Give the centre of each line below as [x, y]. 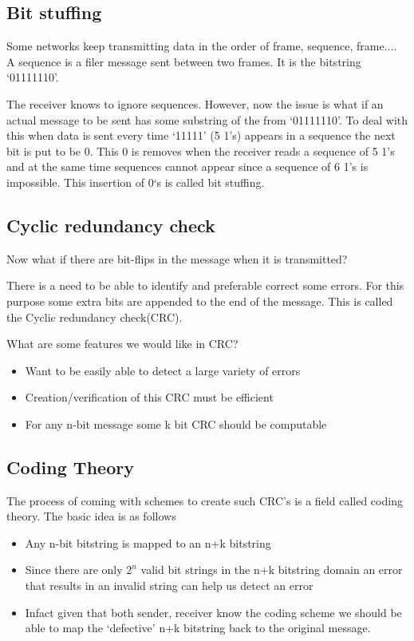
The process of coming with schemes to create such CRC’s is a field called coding [205, 500]
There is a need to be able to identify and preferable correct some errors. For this [205, 285]
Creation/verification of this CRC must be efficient [149, 397]
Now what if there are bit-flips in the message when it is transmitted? [177, 258]
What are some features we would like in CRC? [122, 344]
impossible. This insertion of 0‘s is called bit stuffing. [136, 182]
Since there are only [74, 570]
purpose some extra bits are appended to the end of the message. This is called [200, 301]
